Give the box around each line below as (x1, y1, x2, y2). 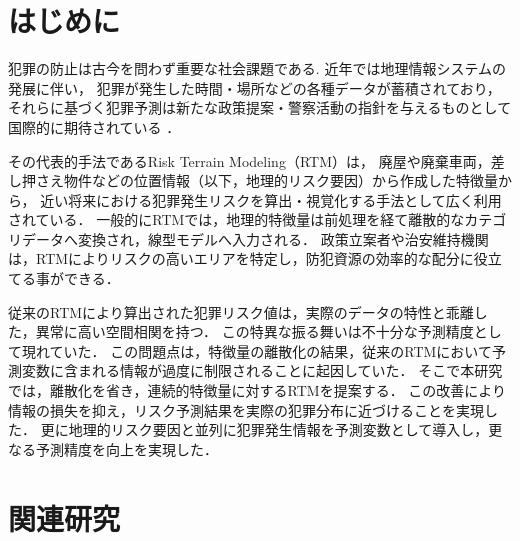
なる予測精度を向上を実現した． (8, 438, 218, 459)
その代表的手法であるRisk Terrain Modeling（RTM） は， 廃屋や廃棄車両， (8, 150, 491, 171)
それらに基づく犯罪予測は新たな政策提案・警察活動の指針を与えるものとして (8, 97, 512, 118)
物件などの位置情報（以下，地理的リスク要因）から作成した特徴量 (63, 170, 498, 191)
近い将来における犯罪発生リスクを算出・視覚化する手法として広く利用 (40, 189, 502, 210)
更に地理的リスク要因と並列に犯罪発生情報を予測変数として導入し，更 (40, 419, 503, 440)
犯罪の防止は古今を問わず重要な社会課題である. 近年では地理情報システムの (8, 58, 506, 79)
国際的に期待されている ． (8, 116, 181, 137)
